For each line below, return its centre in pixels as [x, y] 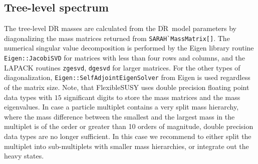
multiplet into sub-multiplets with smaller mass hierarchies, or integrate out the [126, 146]
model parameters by [204, 28]
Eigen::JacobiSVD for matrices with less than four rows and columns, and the [125, 58]
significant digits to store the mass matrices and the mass [152, 97]
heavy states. [24, 156]
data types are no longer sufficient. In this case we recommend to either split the [128, 136]
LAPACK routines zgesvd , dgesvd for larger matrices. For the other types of [122, 67]
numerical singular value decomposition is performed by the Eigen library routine [129, 48]
